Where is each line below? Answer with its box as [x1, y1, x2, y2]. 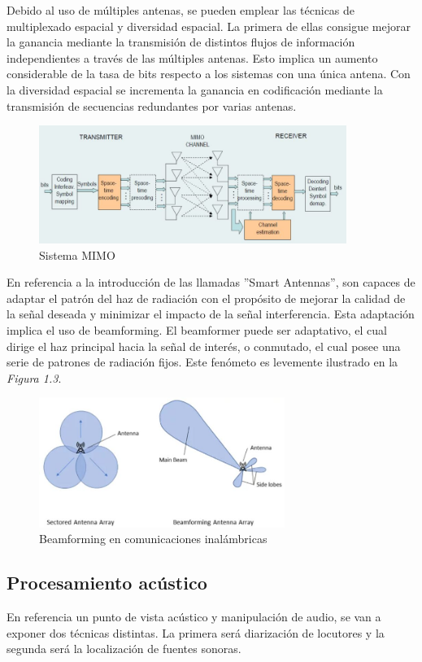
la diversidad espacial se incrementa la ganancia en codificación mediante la [7, 81, 383, 98]
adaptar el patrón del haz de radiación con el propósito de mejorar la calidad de [7, 289, 406, 306]
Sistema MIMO [39, 246, 115, 263]
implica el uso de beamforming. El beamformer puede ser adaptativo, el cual [7, 321, 387, 338]
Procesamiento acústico [7, 570, 207, 595]
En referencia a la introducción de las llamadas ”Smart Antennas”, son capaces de [7, 274, 415, 291]
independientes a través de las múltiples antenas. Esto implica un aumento [7, 49, 378, 66]
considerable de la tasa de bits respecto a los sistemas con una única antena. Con [7, 65, 411, 82]
